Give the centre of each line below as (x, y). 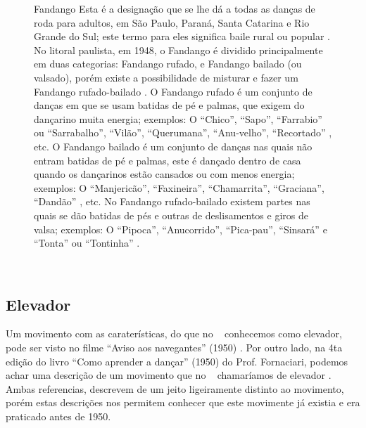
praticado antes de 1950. (58, 416)
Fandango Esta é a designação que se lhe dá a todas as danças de (175, 8)
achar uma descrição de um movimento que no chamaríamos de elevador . (169, 375)
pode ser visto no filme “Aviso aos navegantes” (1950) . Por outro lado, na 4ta (174, 348)
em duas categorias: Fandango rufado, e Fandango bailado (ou (168, 64)
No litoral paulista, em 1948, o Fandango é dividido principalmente (178, 50)
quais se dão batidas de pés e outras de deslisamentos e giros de (171, 215)
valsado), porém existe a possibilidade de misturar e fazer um (166, 77)
